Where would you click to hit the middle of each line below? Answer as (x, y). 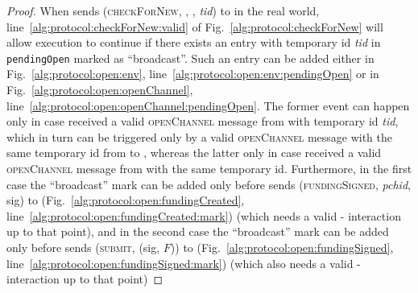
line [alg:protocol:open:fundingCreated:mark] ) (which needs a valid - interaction (204, 215)
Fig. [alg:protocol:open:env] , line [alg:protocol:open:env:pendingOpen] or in (193, 74)
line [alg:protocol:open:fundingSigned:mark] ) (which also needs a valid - (184, 263)
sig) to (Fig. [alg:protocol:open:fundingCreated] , (126, 200)
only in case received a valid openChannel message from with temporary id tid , (203, 121)
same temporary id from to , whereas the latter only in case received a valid (194, 153)
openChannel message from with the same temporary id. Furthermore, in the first (209, 168)
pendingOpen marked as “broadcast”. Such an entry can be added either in (190, 58)
